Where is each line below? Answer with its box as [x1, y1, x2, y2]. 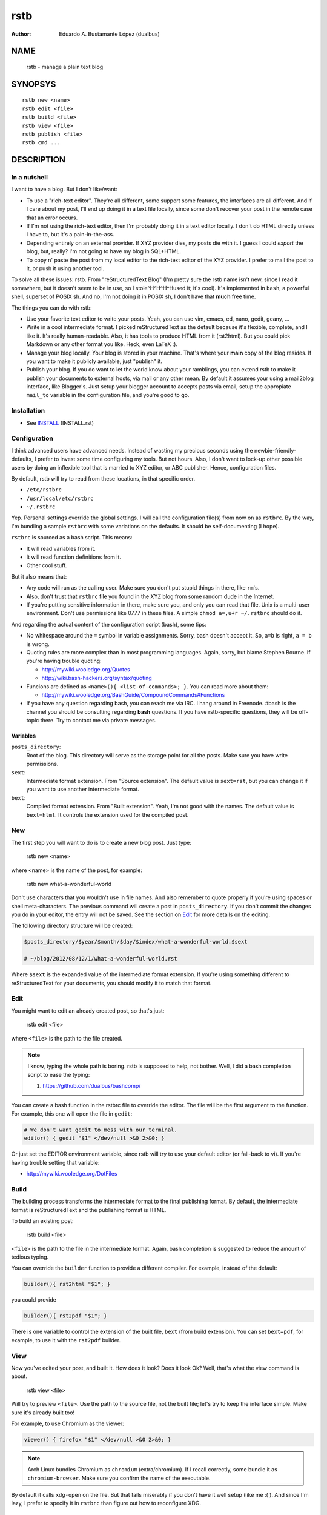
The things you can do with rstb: [11, 304, 92, 311]
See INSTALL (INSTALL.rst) [26, 419, 94, 427]
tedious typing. [11, 1253, 49, 1260]
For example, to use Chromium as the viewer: [11, 1420, 124, 1427]
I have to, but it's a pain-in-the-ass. [26, 231, 114, 238]
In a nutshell [11, 173, 48, 182]
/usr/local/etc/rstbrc [26, 494, 94, 502]
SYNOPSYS [11, 79, 56, 89]
